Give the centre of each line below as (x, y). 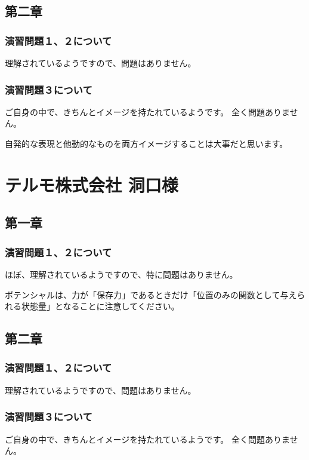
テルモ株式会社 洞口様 (92, 184)
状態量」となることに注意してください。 (100, 306)
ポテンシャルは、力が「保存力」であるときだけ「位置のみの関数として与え (151, 294)
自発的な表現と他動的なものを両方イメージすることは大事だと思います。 (146, 143)
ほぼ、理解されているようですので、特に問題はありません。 (121, 274)
